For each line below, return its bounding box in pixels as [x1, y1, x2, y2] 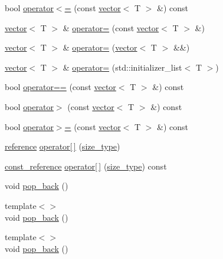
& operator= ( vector [63, 41, 137, 54]
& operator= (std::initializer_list [63, 61, 182, 73]
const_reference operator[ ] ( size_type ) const [5, 160, 167, 172]
